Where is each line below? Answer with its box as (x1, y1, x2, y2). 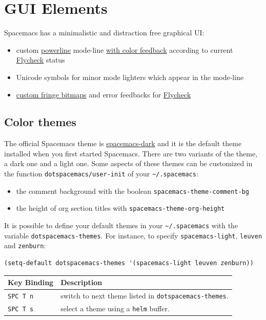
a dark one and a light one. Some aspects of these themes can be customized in (4, 158, 253, 169)
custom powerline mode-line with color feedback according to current (16, 44, 233, 55)
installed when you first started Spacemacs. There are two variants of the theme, (4, 148, 258, 158)
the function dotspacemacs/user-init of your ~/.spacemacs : (4, 168, 198, 179)
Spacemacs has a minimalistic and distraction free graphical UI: (4, 27, 204, 38)
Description (60, 277, 103, 288)
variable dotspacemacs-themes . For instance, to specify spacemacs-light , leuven (4, 230, 262, 241)
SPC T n (8, 292, 34, 300)
